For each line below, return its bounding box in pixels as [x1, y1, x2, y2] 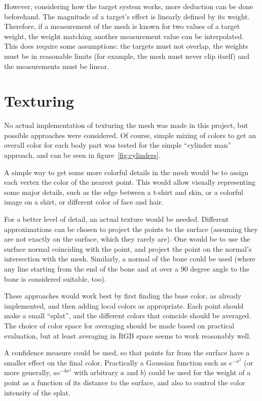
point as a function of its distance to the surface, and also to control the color [4, 377, 245, 387]
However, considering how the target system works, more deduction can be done [4, 1, 253, 11]
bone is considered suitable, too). [4, 273, 106, 284]
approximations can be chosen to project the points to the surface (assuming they [4, 223, 258, 234]
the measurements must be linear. [4, 60, 109, 71]
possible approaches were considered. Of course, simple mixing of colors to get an [4, 129, 256, 140]
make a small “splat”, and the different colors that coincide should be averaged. [4, 310, 251, 321]
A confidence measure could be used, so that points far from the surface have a [4, 347, 250, 358]
